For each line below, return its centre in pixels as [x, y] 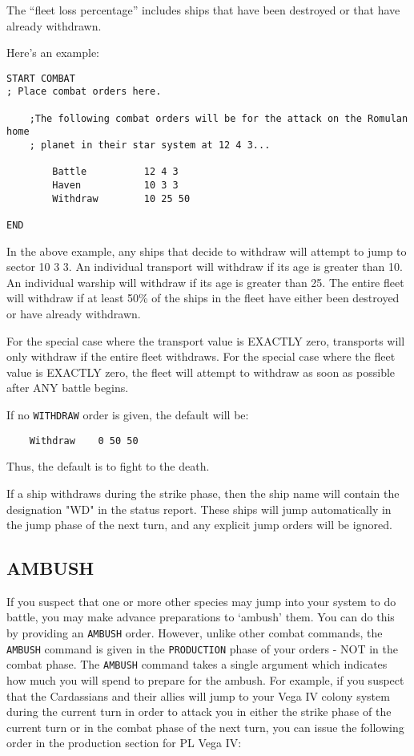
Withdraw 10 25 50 [121, 198]
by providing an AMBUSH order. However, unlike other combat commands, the [195, 633]
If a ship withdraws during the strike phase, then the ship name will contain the [203, 493]
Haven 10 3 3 [115, 186]
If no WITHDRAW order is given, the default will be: [128, 414]
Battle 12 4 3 [115, 172]
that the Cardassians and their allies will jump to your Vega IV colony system [198, 695]
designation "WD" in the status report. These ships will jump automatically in [199, 509]
